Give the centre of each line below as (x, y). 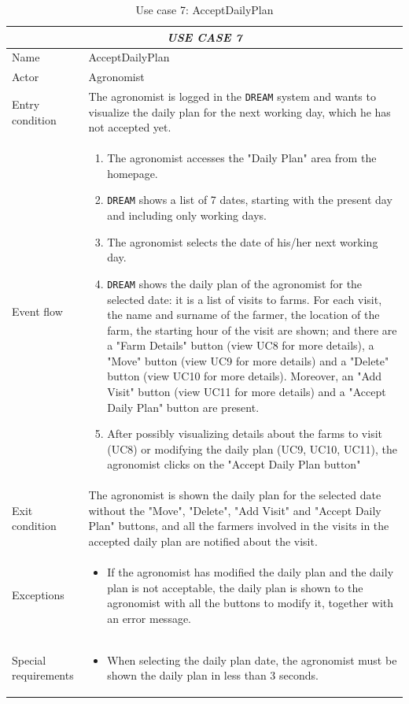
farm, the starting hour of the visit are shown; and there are (252, 330)
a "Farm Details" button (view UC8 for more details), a (241, 345)
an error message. (149, 618)
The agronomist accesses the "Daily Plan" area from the (242, 158)
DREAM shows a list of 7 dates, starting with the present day (250, 200)
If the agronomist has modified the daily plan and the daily (251, 571)
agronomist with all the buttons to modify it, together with (251, 603)
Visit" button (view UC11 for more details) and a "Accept (247, 392)
